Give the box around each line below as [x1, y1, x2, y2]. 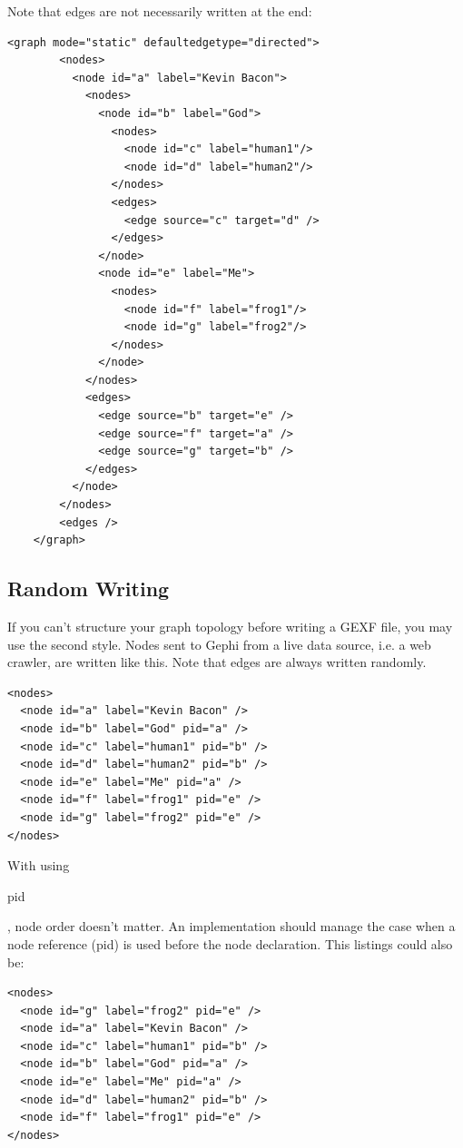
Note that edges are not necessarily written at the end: [7, 2, 312, 20]
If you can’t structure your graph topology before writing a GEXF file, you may [7, 617, 453, 636]
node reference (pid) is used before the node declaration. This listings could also [7, 934, 453, 953]
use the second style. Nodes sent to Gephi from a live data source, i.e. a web [7, 634, 431, 653]
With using [7, 856, 70, 875]
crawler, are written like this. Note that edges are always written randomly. [7, 652, 427, 672]
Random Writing [7, 574, 170, 603]
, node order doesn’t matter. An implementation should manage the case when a [7, 917, 456, 936]
